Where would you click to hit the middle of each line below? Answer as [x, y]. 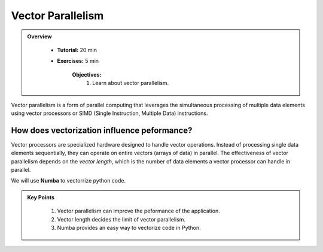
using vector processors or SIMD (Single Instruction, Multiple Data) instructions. [109, 113]
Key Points [41, 197]
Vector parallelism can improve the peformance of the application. [139, 211]
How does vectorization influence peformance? [102, 130]
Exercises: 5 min [78, 61]
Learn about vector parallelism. [131, 83]
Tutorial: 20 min [77, 50]
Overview [39, 37]
